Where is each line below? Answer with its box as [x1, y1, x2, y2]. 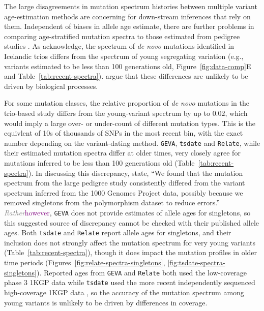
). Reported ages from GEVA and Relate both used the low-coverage [36, 267, 247, 277]
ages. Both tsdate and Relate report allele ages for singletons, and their [4, 227, 231, 238]
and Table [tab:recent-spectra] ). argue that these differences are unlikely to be [4, 71, 248, 81]
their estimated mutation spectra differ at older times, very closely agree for [4, 147, 241, 158]
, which [225, 107, 248, 118]
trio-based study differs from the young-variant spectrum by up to [4, 107, 210, 118]
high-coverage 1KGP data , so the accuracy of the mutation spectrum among [4, 287, 244, 297]
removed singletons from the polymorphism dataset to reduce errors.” [4, 197, 220, 208]
